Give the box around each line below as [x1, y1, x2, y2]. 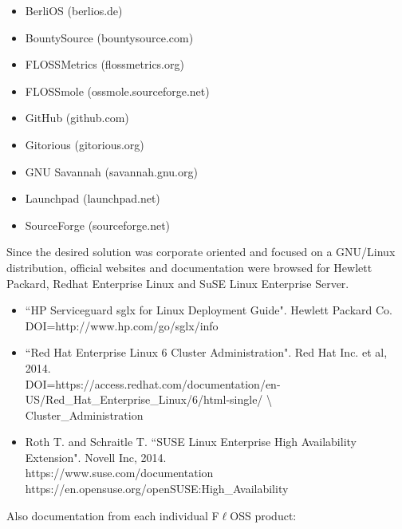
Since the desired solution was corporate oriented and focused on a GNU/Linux [6, 243, 396, 260]
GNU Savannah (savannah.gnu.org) [25, 163, 198, 180]
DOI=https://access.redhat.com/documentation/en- [25, 375, 281, 392]
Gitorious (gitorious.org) [25, 136, 144, 152]
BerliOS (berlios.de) [25, 2, 123, 18]
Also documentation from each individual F [6, 507, 219, 523]
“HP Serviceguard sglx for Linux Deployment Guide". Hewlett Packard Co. [25, 302, 392, 318]
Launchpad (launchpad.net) [25, 190, 160, 207]
